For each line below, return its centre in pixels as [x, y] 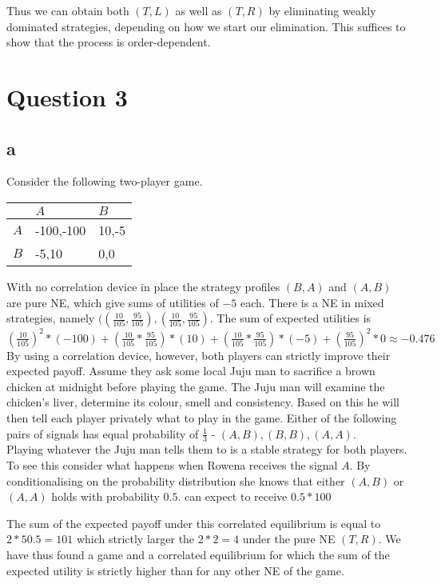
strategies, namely [51, 318]
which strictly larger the [135, 539]
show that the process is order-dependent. [109, 42]
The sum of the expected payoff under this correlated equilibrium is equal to [194, 523]
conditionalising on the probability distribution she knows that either [176, 480]
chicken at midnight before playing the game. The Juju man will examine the [196, 386]
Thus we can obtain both [68, 10]
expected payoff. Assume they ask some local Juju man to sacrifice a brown [191, 371]
